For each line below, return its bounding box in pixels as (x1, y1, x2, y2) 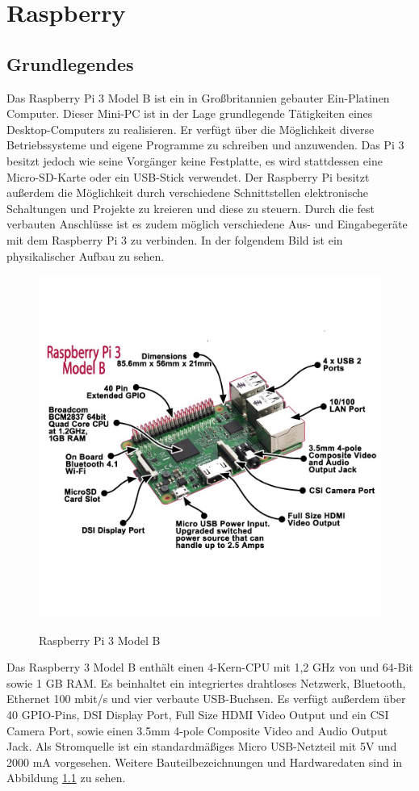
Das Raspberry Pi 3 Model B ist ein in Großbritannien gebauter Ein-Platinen (6, 89, 390, 106)
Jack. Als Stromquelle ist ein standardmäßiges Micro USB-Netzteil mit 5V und (6, 738, 397, 755)
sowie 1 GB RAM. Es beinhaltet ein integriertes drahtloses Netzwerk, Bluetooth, (6, 674, 406, 691)
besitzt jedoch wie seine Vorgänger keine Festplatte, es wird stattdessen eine (6, 152, 383, 169)
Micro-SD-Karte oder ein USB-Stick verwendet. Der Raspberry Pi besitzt (6, 168, 370, 185)
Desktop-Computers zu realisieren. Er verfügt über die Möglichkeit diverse (6, 120, 375, 137)
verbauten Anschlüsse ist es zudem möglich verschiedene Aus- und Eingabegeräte (6, 216, 408, 232)
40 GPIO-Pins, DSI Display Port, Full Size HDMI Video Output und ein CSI (6, 706, 389, 723)
